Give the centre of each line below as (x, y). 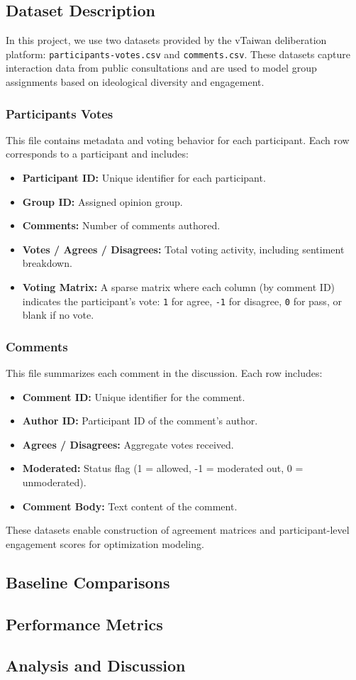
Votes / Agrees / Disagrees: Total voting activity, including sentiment (183, 249)
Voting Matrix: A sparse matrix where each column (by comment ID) (179, 287)
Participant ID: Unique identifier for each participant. (144, 178)
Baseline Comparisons (88, 582)
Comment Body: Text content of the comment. (130, 506)
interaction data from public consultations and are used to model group (161, 68)
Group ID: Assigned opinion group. (102, 201)
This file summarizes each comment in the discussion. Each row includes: (164, 373)
